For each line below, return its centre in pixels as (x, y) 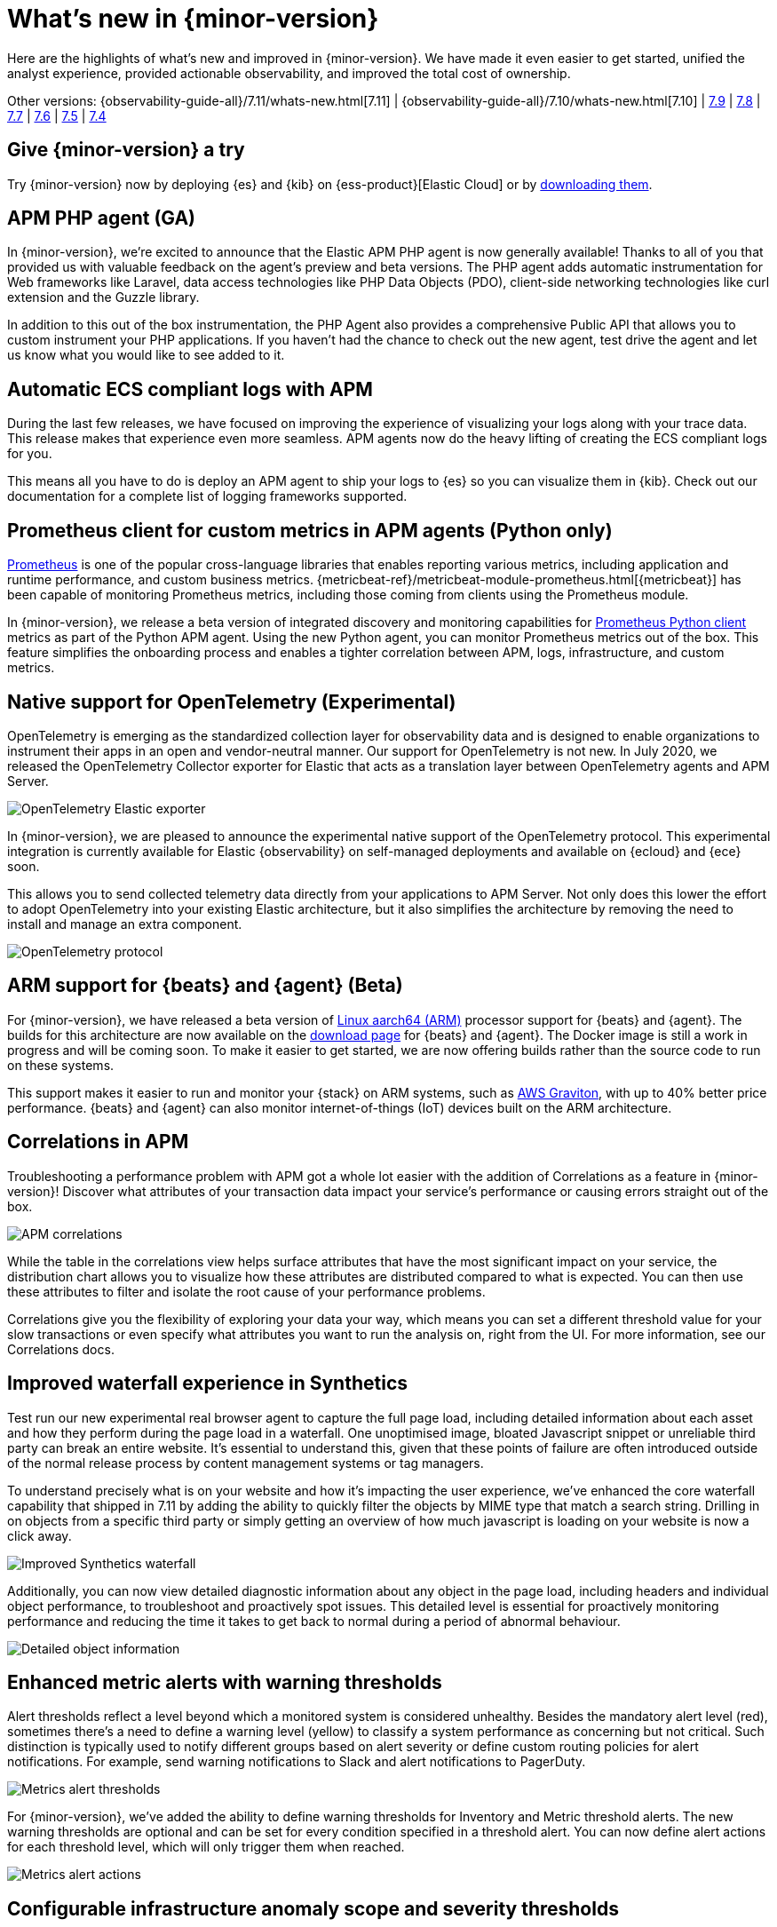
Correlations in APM (98, 1142)
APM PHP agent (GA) (102, 218)
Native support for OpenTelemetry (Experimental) (232, 702)
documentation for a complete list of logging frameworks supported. (207, 496)
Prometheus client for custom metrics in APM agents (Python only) (310, 530)
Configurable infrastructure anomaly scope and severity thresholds (313, 1908)
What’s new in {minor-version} (193, 19)
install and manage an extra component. (125, 924)
